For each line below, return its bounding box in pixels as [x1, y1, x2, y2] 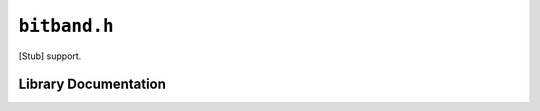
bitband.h [18, 15, 114, 37]
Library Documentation [18, 76, 167, 93]
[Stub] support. [18, 50, 82, 62]
